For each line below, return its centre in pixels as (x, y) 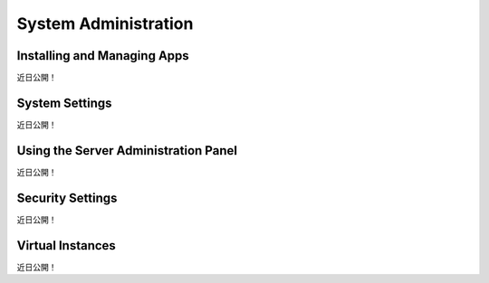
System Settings (64, 103)
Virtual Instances (67, 245)
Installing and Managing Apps (103, 56)
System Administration (105, 24)
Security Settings (67, 198)
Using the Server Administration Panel (127, 151)
